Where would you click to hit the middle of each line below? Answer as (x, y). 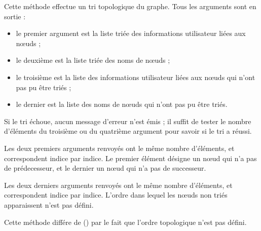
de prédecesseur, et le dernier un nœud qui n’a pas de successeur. (105, 168)
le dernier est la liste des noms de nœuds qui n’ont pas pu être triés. (122, 104)
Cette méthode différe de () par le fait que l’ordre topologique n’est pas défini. (125, 222)
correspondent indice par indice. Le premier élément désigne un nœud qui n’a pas (130, 158)
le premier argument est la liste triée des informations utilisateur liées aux (131, 33)
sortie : (15, 16)
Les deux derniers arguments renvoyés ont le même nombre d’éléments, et (118, 185)
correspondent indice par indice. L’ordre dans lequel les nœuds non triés (116, 195)
